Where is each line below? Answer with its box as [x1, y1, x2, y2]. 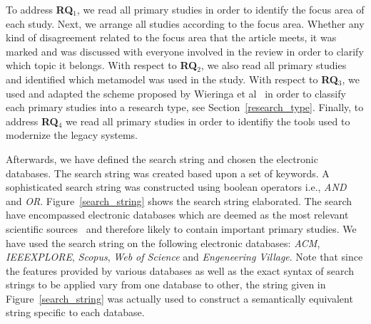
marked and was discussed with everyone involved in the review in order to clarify [6, 43, 364, 58]
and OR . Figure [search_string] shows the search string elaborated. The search [6, 193, 352, 208]
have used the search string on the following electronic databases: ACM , [6, 235, 320, 250]
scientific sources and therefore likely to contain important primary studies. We [6, 221, 357, 236]
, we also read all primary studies [200, 58, 347, 73]
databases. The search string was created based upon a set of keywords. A [6, 165, 330, 180]
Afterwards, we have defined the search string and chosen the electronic [6, 151, 318, 166]
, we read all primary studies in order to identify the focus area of [77, 2, 365, 16]
